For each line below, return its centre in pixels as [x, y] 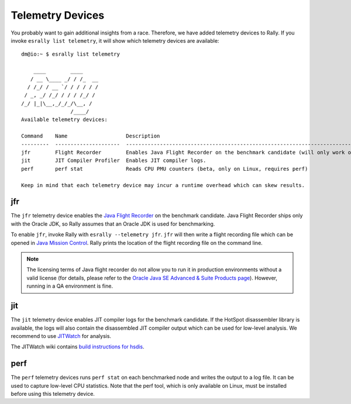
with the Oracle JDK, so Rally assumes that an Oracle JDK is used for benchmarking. [113, 224]
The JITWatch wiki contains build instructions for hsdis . [78, 347]
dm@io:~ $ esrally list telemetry [70, 54]
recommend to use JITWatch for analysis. [61, 336]
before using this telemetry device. [53, 393]
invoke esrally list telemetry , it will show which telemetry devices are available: [115, 40]
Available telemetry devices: [65, 120]
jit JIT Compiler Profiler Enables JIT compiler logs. [114, 160]
